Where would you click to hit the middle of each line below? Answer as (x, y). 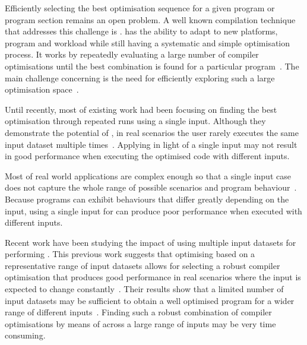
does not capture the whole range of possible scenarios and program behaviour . (151, 187)
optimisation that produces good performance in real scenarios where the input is (153, 277)
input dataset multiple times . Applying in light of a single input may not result (151, 144)
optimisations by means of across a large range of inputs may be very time (140, 323)
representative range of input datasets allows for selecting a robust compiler (143, 265)
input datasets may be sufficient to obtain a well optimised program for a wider (150, 300)
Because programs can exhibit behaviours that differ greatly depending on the (147, 199)
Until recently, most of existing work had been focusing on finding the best (141, 109)
